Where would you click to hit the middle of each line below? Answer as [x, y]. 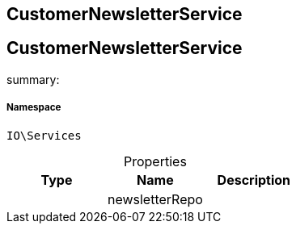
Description [254, 180]
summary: [33, 79]
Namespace [34, 108]
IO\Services [44, 135]
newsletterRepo [155, 199]
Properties [155, 161]
